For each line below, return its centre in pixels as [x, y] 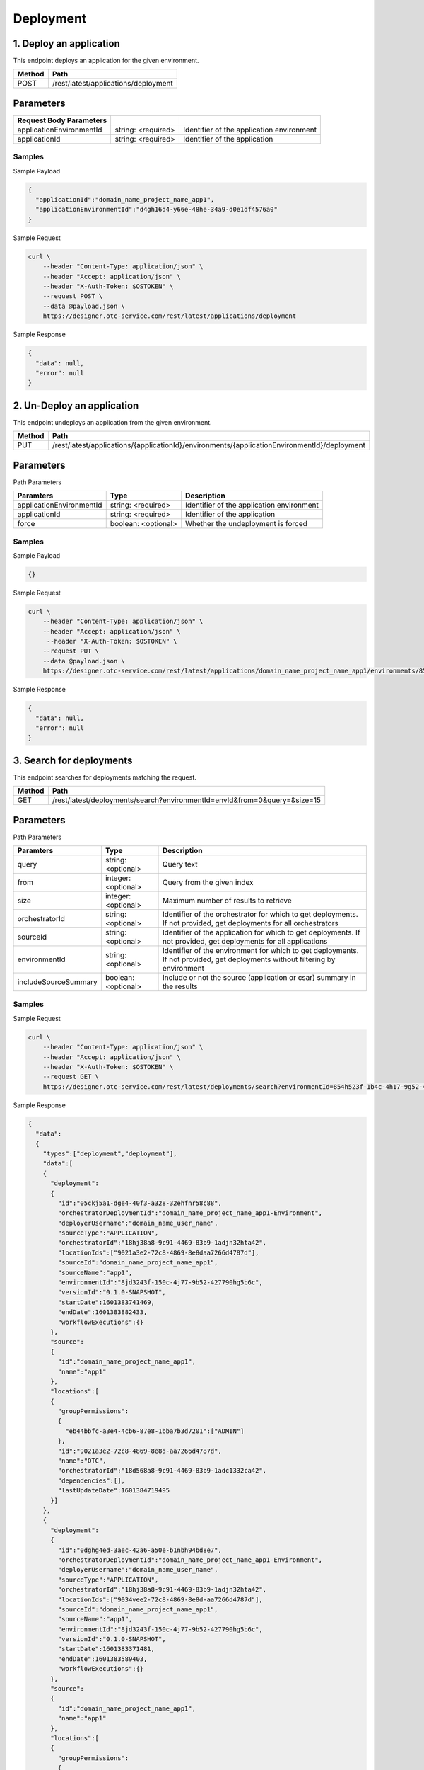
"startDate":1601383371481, [106, 1649]
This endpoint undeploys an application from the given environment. [112, 422]
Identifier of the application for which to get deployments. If [261, 932]
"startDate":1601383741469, [106, 1302]
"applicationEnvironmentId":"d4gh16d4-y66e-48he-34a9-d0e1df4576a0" [157, 210]
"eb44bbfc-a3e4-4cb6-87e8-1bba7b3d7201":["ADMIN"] [154, 1431]
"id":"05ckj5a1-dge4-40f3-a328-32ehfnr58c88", [140, 1203]
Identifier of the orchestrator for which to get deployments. [260, 915]
